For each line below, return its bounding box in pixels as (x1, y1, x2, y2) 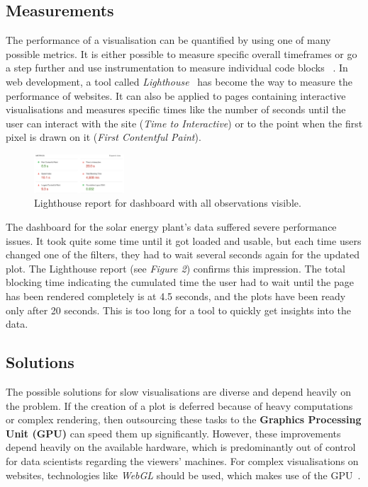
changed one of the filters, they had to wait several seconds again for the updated (6, 247, 359, 262)
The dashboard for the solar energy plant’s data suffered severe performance (6, 219, 337, 234)
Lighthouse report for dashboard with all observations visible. (34, 195, 301, 210)
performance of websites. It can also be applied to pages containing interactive (6, 88, 346, 103)
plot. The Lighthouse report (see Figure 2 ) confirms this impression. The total (6, 260, 346, 275)
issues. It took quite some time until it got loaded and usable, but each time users (6, 233, 362, 248)
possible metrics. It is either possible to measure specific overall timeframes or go (6, 46, 357, 61)
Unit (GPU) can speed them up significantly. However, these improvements (6, 425, 341, 440)
